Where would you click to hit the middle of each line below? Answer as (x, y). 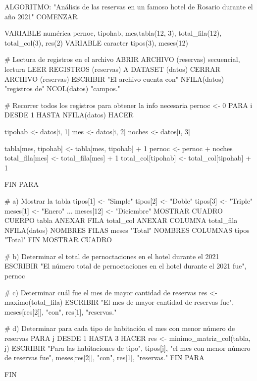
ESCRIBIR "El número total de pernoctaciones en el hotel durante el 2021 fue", (126, 266)
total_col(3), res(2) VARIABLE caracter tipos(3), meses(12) (96, 42)
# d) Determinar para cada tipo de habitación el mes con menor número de (120, 328)
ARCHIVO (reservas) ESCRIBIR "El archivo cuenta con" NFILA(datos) (114, 79)
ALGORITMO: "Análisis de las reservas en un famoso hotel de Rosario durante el (129, 6)
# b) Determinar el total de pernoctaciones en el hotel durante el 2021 (112, 256)
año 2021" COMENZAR (41, 16)
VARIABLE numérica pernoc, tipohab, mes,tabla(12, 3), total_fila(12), (113, 33)
